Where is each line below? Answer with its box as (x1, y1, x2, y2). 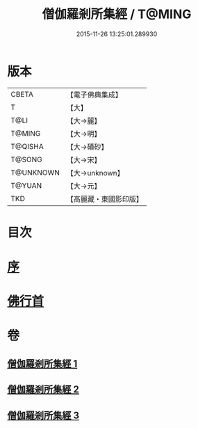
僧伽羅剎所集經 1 (7, 358, 78, 370)
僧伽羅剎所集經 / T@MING (42, 6, 192, 22)
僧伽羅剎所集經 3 (7, 409, 80, 421)
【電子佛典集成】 (66, 90, 123, 100)
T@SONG (10, 154, 43, 164)
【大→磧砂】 (66, 142, 108, 152)
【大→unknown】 (66, 168, 124, 177)
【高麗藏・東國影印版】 (66, 194, 144, 204)
